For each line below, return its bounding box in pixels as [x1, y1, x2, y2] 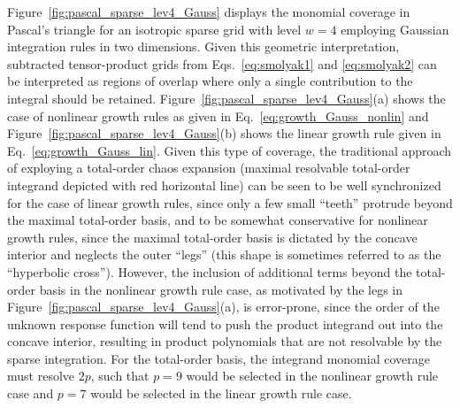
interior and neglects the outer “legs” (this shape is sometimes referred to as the [7, 245, 441, 264]
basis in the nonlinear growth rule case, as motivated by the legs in [39, 280, 403, 298]
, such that [90, 366, 149, 385]
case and [7, 384, 54, 403]
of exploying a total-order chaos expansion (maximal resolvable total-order [7, 158, 410, 177]
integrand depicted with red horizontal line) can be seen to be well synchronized [7, 175, 441, 194]
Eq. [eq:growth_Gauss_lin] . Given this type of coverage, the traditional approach [7, 141, 452, 159]
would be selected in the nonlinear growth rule [186, 366, 439, 385]
